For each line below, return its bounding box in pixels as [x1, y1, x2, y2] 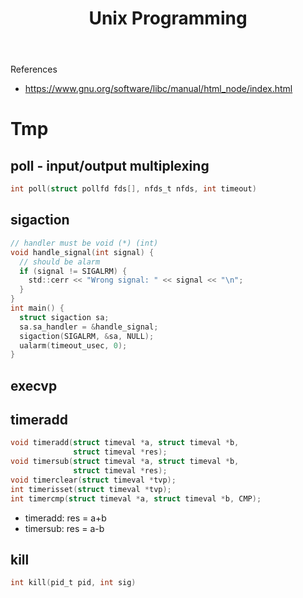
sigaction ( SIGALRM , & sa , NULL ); [19, 331, 155, 341]
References [10, 63, 58, 76]
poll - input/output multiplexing [10, 157, 210, 174]
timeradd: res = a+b [24, 512, 107, 524]
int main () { [10, 303, 65, 313]
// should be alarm [19, 257, 101, 267]
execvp [10, 377, 58, 394]
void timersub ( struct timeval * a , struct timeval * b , [10, 457, 240, 467]
